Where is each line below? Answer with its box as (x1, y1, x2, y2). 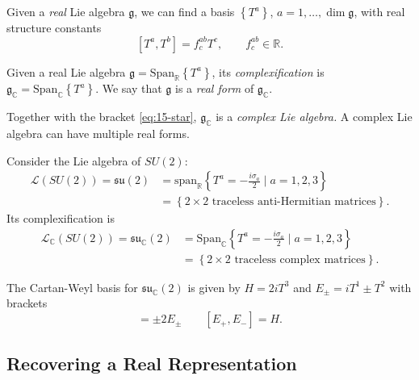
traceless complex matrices (234, 253, 366, 265)
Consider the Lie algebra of (6, 152, 141, 169)
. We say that (95, 80, 162, 97)
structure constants (6, 19, 102, 35)
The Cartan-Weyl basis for (6, 278, 138, 295)
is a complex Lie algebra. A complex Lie (216, 108, 413, 125)
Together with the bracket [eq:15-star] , (6, 108, 197, 125)
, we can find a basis (134, 3, 235, 19)
